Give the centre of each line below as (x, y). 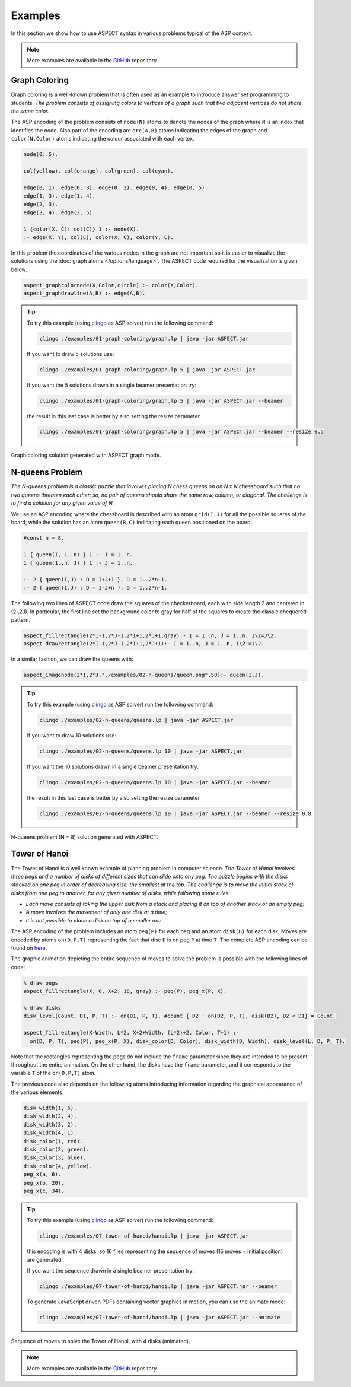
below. (19, 269)
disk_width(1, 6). (50, 1108)
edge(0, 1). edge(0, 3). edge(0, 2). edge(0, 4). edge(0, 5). (116, 187)
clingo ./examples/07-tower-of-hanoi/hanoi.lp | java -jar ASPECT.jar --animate (160, 1318)
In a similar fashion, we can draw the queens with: (72, 659)
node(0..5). (41, 155)
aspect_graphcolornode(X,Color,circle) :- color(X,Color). (111, 285)
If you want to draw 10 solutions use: (72, 735)
